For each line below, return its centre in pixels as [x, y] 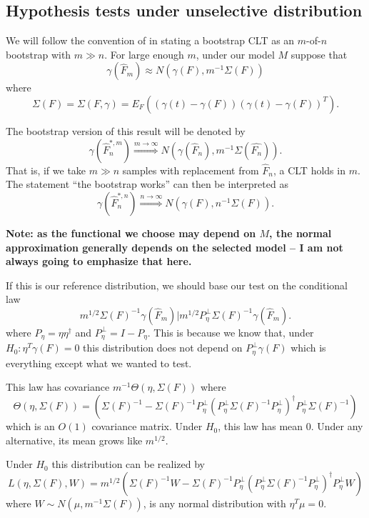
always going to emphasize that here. [99, 261]
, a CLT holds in [309, 170]
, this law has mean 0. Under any [290, 426]
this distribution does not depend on [163, 348]
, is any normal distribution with [214, 503]
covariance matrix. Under [147, 426]
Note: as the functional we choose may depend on [131, 233]
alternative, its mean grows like [74, 440]
